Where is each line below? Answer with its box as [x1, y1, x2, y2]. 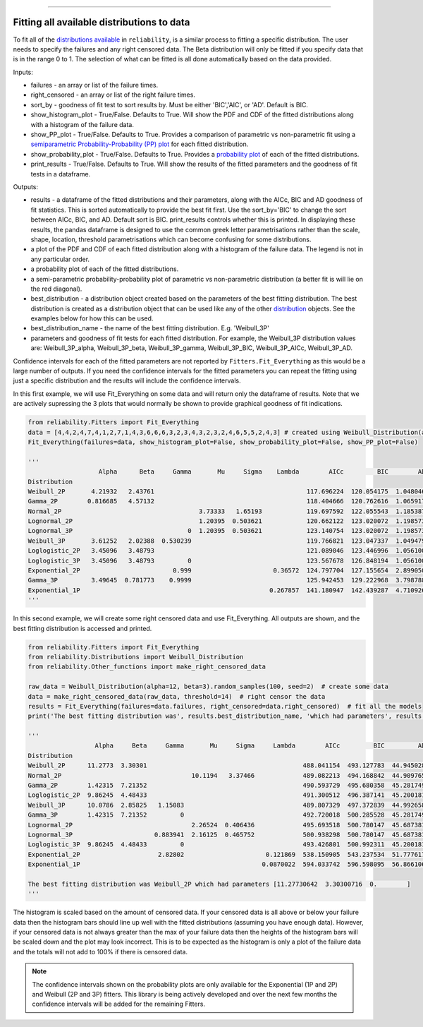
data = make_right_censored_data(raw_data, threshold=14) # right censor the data [27, 692, 326, 700]
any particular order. [30, 255, 90, 263]
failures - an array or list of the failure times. [30, 81, 159, 90]
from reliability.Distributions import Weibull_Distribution [27, 653, 244, 661]
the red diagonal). [30, 284, 82, 293]
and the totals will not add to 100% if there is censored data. [13, 947, 188, 956]
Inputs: [13, 68, 33, 76]
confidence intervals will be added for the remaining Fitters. [32, 999, 206, 1009]
